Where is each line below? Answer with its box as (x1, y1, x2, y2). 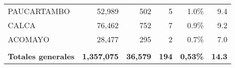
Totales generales (8, 51, 75, 62)
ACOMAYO (8, 34, 50, 45)
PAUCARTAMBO (8, 5, 70, 17)
